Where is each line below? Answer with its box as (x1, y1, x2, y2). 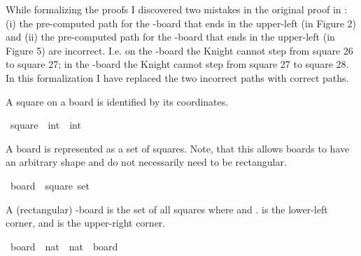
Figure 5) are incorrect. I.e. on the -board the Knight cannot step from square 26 (6, 43, 353, 57)
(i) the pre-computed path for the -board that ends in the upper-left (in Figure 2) (6, 15, 357, 30)
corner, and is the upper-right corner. (6, 215, 166, 230)
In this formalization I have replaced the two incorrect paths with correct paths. (6, 70, 349, 85)
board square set (10, 178, 90, 192)
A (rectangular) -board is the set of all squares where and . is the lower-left (6, 201, 328, 216)
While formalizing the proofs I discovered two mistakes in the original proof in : (6, 2, 348, 16)
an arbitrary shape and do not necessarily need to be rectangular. (6, 155, 287, 169)
